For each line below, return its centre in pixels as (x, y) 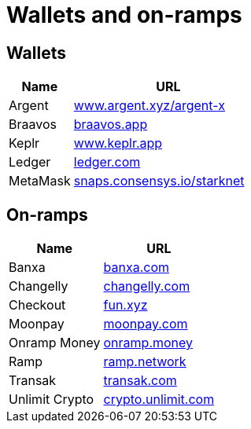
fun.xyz (125, 305)
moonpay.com (146, 324)
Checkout (37, 305)
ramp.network (145, 362)
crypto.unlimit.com (159, 400)
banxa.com (136, 268)
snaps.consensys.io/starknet (159, 181)
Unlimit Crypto (52, 400)
